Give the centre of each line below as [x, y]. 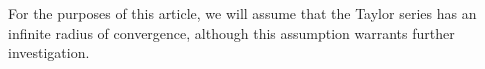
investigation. [49, 52]
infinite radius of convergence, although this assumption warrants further [231, 32]
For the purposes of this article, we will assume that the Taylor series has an [242, 13]
